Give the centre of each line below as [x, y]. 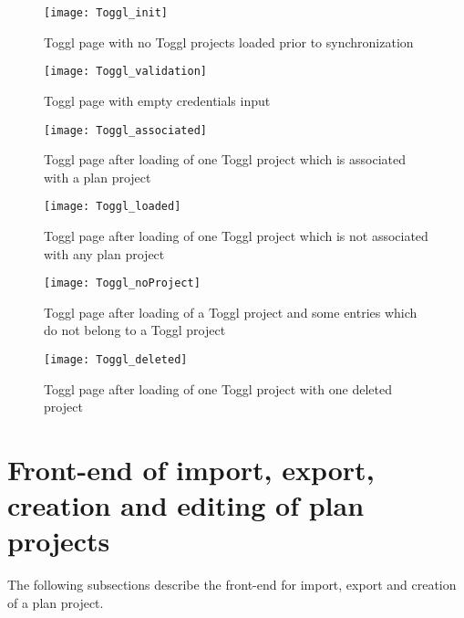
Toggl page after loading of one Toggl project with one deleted [218, 388]
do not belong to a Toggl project [135, 330]
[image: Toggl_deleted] [116, 360]
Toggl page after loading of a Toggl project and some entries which [231, 312]
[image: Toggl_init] [106, 13]
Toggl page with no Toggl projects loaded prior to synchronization [229, 42]
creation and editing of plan [186, 505]
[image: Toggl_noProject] [122, 283]
